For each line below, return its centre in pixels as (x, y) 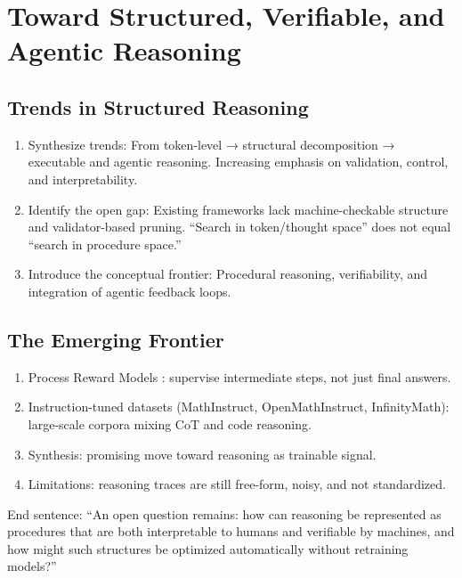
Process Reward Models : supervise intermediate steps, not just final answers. (239, 376)
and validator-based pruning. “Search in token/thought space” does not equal (239, 227)
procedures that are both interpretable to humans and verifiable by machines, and (231, 531)
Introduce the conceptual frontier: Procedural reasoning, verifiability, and (228, 274)
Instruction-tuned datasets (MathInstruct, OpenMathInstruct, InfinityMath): (239, 407)
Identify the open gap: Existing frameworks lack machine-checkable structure (238, 209)
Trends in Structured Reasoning (158, 106)
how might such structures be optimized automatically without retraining (208, 548)
